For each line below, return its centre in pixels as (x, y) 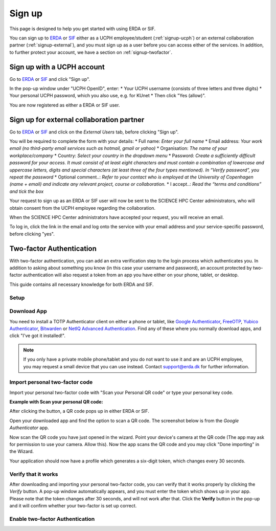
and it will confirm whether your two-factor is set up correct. (73, 506)
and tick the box (27, 191)
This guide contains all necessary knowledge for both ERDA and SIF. (82, 284)
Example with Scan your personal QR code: (56, 402)
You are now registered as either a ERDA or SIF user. (65, 105)
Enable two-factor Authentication (52, 519)
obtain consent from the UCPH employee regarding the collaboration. (83, 208)
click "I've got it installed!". (38, 336)
